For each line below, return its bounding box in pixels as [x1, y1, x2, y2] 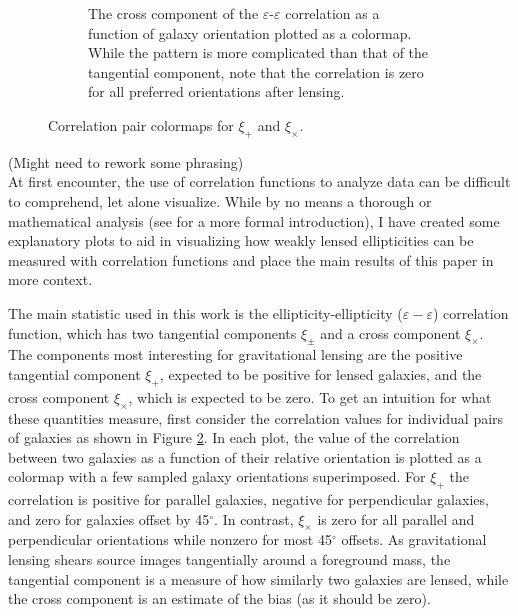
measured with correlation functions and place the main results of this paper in [8, 249, 494, 270]
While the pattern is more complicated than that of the [88, 42, 429, 63]
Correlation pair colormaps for [48, 114, 234, 135]
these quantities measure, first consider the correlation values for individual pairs [8, 407, 504, 428]
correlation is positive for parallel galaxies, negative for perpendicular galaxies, [8, 489, 489, 510]
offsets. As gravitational [341, 529, 487, 550]
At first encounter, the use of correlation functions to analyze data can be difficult [8, 171, 511, 192]
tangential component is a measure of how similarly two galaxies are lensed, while [8, 568, 509, 589]
